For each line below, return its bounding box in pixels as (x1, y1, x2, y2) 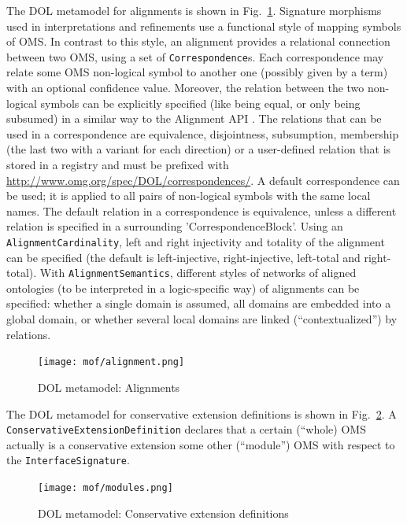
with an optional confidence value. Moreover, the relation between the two (6, 79, 364, 96)
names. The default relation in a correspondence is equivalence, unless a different (6, 202, 397, 219)
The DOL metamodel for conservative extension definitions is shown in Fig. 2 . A (6, 405, 397, 422)
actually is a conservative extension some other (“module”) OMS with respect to (6, 436, 395, 452)
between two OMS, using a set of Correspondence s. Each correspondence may (6, 48, 384, 65)
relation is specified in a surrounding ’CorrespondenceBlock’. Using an (6, 218, 343, 234)
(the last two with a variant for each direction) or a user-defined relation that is (6, 141, 391, 157)
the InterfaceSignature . (6, 452, 130, 468)
